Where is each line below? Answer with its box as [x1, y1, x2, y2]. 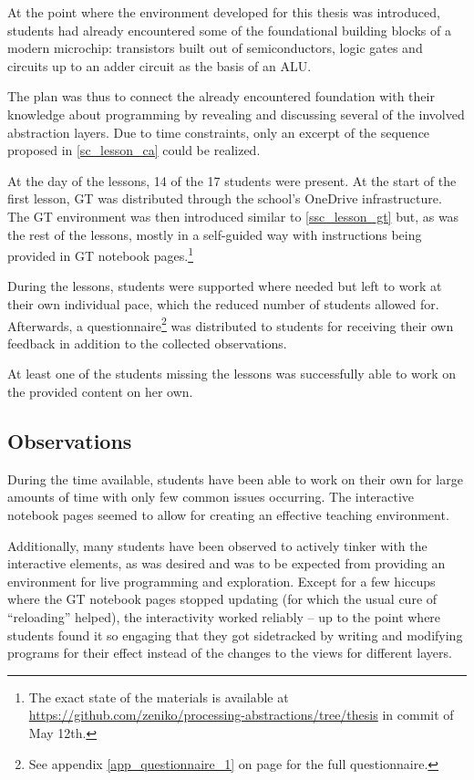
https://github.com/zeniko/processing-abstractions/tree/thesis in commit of [28, 705, 454, 724]
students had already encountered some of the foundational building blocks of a [7, 20, 451, 39]
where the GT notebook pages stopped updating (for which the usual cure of [7, 589, 438, 608]
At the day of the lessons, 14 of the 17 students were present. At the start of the [7, 171, 457, 190]
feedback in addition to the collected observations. [7, 333, 287, 352]
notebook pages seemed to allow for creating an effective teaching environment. [7, 504, 449, 524]
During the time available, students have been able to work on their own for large [7, 469, 463, 488]
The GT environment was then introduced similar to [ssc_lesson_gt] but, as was [7, 206, 459, 225]
